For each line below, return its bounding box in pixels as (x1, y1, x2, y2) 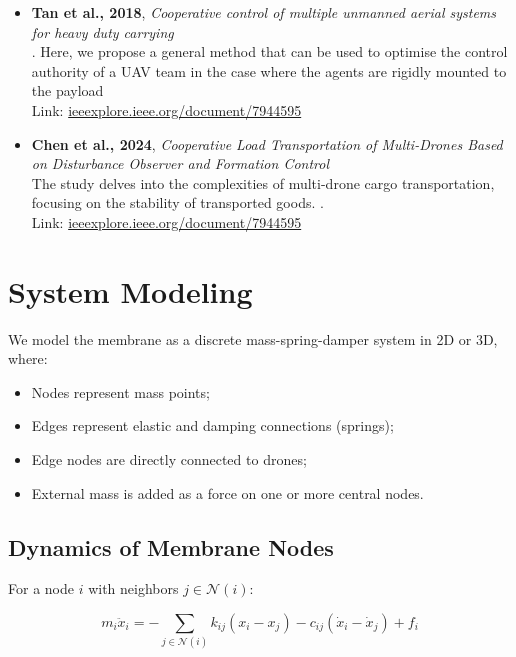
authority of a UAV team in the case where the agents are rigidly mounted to (31, 60, 507, 81)
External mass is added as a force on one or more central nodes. (31, 482, 424, 503)
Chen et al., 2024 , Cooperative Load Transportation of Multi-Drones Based (31, 133, 503, 154)
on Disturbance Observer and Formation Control (31, 153, 330, 174)
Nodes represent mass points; (31, 381, 210, 402)
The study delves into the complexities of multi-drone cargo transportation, (31, 172, 495, 193)
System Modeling (8, 270, 253, 311)
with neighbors (88, 578, 179, 599)
